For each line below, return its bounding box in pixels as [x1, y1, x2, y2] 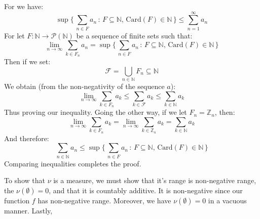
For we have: [4, 1, 44, 11]
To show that [4, 175, 45, 186]
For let [4, 30, 25, 40]
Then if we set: [4, 56, 51, 67]
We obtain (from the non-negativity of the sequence [4, 80, 165, 91]
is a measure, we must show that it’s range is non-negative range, [53, 175, 256, 186]
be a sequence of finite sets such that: [76, 30, 193, 40]
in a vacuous [208, 195, 247, 205]
